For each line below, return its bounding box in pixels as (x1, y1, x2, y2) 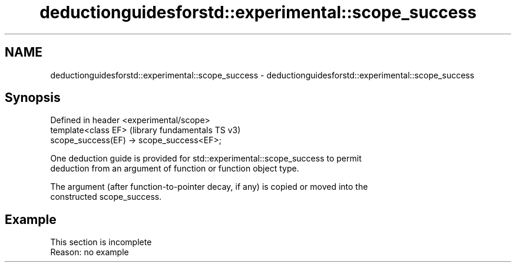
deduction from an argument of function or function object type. (50, 163, 299, 174)
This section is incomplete (50, 237, 152, 248)
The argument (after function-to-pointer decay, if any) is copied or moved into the (50, 182, 368, 192)
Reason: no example (50, 247, 129, 258)
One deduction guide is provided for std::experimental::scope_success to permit (50, 153, 362, 164)
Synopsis (5, 90, 61, 106)
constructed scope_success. (50, 192, 162, 202)
